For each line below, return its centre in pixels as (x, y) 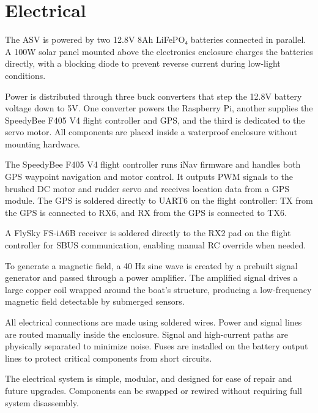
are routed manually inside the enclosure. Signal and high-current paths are (146, 334)
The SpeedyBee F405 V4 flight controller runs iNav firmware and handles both (153, 164)
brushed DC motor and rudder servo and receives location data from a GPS (147, 188)
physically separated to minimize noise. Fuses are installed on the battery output (157, 346)
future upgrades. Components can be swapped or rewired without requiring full (153, 390)
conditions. (25, 75)
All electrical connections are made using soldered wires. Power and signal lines (153, 322)
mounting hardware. (43, 143)
